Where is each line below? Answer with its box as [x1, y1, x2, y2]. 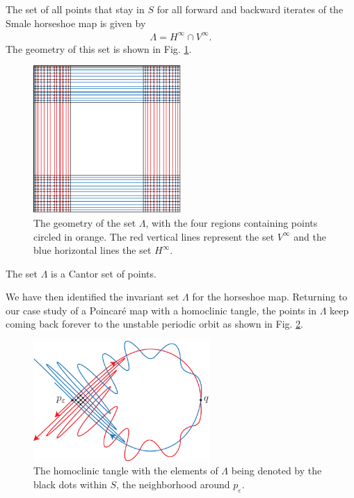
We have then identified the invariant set [6, 289, 179, 304]
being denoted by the [231, 463, 322, 478]
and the [293, 229, 326, 243]
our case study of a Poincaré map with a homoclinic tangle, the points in [6, 303, 316, 317]
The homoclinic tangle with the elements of [33, 463, 218, 478]
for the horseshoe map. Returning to [192, 289, 348, 304]
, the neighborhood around [116, 477, 230, 492]
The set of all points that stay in [6, 2, 145, 16]
